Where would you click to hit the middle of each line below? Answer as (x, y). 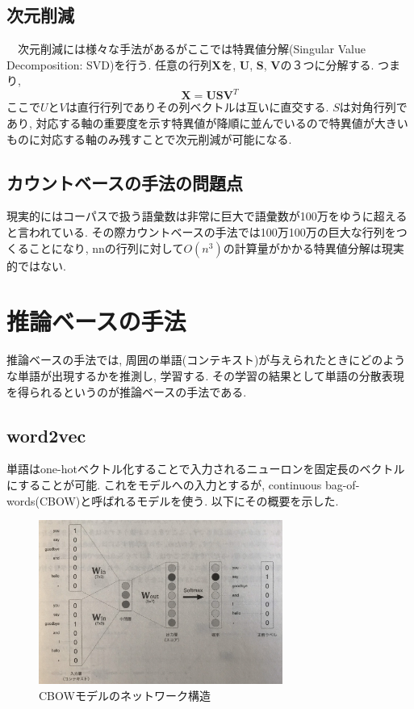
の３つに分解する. (327, 64)
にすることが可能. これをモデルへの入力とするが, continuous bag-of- (183, 484)
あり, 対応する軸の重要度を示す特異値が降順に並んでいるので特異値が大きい (207, 123)
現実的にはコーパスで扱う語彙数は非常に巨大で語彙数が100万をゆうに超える (207, 216)
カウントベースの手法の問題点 (125, 182)
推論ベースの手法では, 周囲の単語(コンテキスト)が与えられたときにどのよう (206, 360)
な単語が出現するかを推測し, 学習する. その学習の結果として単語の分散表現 (205, 375)
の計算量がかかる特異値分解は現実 (314, 248)
